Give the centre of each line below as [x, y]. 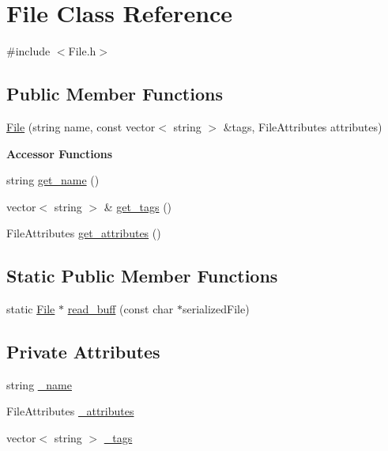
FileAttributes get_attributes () [84, 233]
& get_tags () [138, 206]
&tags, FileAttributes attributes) [303, 126]
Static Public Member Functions [142, 276]
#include [28, 51]
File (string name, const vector [81, 126]
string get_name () [53, 180]
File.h [82, 51]
